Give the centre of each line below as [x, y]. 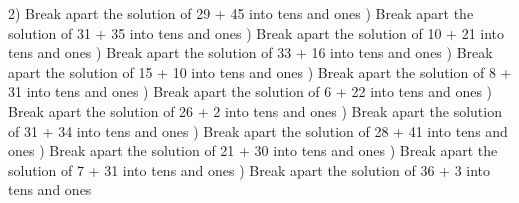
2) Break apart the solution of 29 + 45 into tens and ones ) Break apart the [241, 13]
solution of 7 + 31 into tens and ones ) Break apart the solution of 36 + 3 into [249, 169]
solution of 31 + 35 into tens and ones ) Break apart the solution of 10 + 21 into [256, 32]
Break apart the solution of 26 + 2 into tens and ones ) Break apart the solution [255, 110]
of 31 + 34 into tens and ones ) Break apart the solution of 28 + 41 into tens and [258, 130]
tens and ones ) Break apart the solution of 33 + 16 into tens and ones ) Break [250, 52]
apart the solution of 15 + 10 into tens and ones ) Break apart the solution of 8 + [260, 71]
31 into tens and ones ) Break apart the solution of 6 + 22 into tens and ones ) [250, 91]
